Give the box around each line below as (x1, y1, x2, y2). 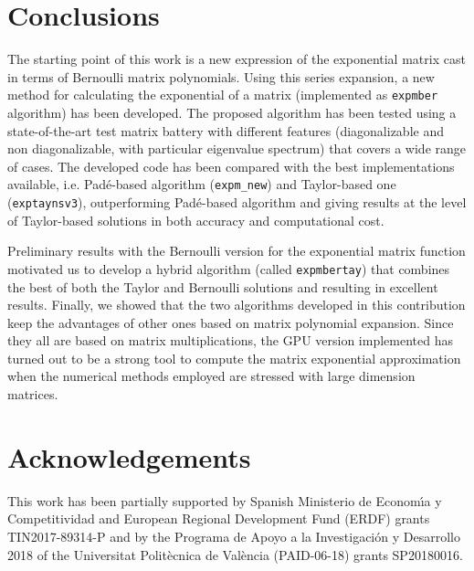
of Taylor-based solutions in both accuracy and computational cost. (7, 210, 384, 229)
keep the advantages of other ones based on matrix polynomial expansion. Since (7, 312, 454, 332)
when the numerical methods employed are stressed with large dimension (7, 366, 416, 386)
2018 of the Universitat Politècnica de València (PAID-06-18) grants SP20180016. (7, 545, 463, 564)
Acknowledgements (7, 438, 251, 475)
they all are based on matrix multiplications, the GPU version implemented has (7, 331, 453, 350)
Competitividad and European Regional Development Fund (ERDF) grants (7, 509, 430, 528)
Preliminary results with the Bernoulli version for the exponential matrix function (7, 241, 466, 260)
